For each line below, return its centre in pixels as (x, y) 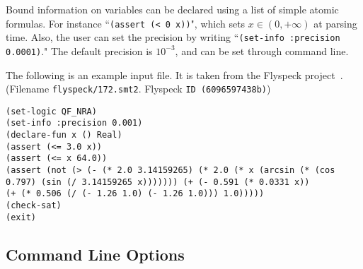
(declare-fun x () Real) (64, 135)
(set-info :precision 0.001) (74, 123)
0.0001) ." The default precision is (79, 50)
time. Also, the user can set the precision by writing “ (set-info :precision (173, 37)
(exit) (21, 217)
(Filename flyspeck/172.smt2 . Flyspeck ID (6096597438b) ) (138, 89)
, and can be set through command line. (262, 50)
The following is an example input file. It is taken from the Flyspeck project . (174, 74)
